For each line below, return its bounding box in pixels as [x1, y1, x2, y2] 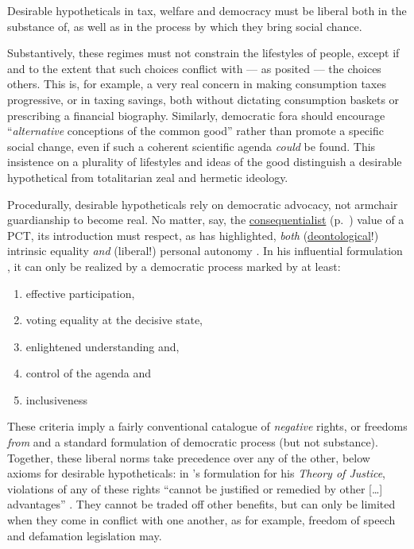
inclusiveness [25, 391, 88, 408]
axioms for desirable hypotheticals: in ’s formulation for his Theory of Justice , [7, 465, 386, 481]
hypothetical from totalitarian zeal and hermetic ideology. [7, 168, 288, 185]
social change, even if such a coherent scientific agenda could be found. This [7, 137, 376, 154]
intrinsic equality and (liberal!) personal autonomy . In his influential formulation [7, 242, 403, 259]
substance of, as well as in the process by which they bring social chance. [7, 17, 362, 34]
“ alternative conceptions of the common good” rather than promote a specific [7, 122, 384, 139]
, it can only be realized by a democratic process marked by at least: [7, 257, 341, 274]
